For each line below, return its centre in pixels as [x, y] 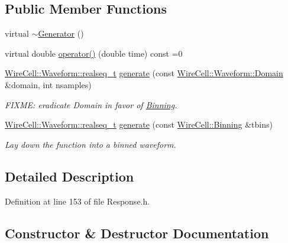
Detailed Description [69, 176]
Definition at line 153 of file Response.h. [77, 201]
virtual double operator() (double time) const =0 [94, 53]
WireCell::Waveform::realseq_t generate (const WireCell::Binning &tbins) [139, 124]
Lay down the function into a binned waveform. [90, 144]
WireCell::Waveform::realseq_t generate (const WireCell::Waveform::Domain [144, 73]
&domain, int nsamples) [48, 84]
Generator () [61, 33]
